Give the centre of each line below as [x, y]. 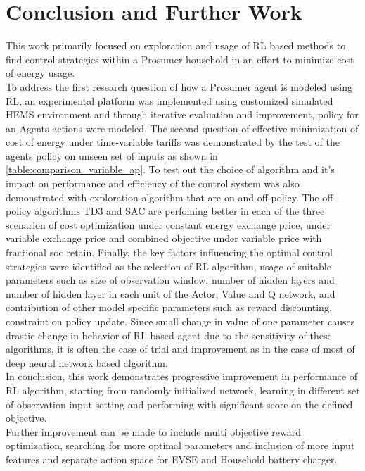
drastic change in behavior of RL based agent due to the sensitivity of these [169, 335]
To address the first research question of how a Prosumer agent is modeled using [179, 86]
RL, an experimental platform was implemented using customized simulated [169, 100]
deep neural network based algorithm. [87, 362]
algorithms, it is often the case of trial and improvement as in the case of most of [180, 349]
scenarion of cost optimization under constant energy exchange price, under [168, 224]
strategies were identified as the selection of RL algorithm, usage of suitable [168, 266]
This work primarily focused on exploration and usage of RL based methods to [176, 45]
